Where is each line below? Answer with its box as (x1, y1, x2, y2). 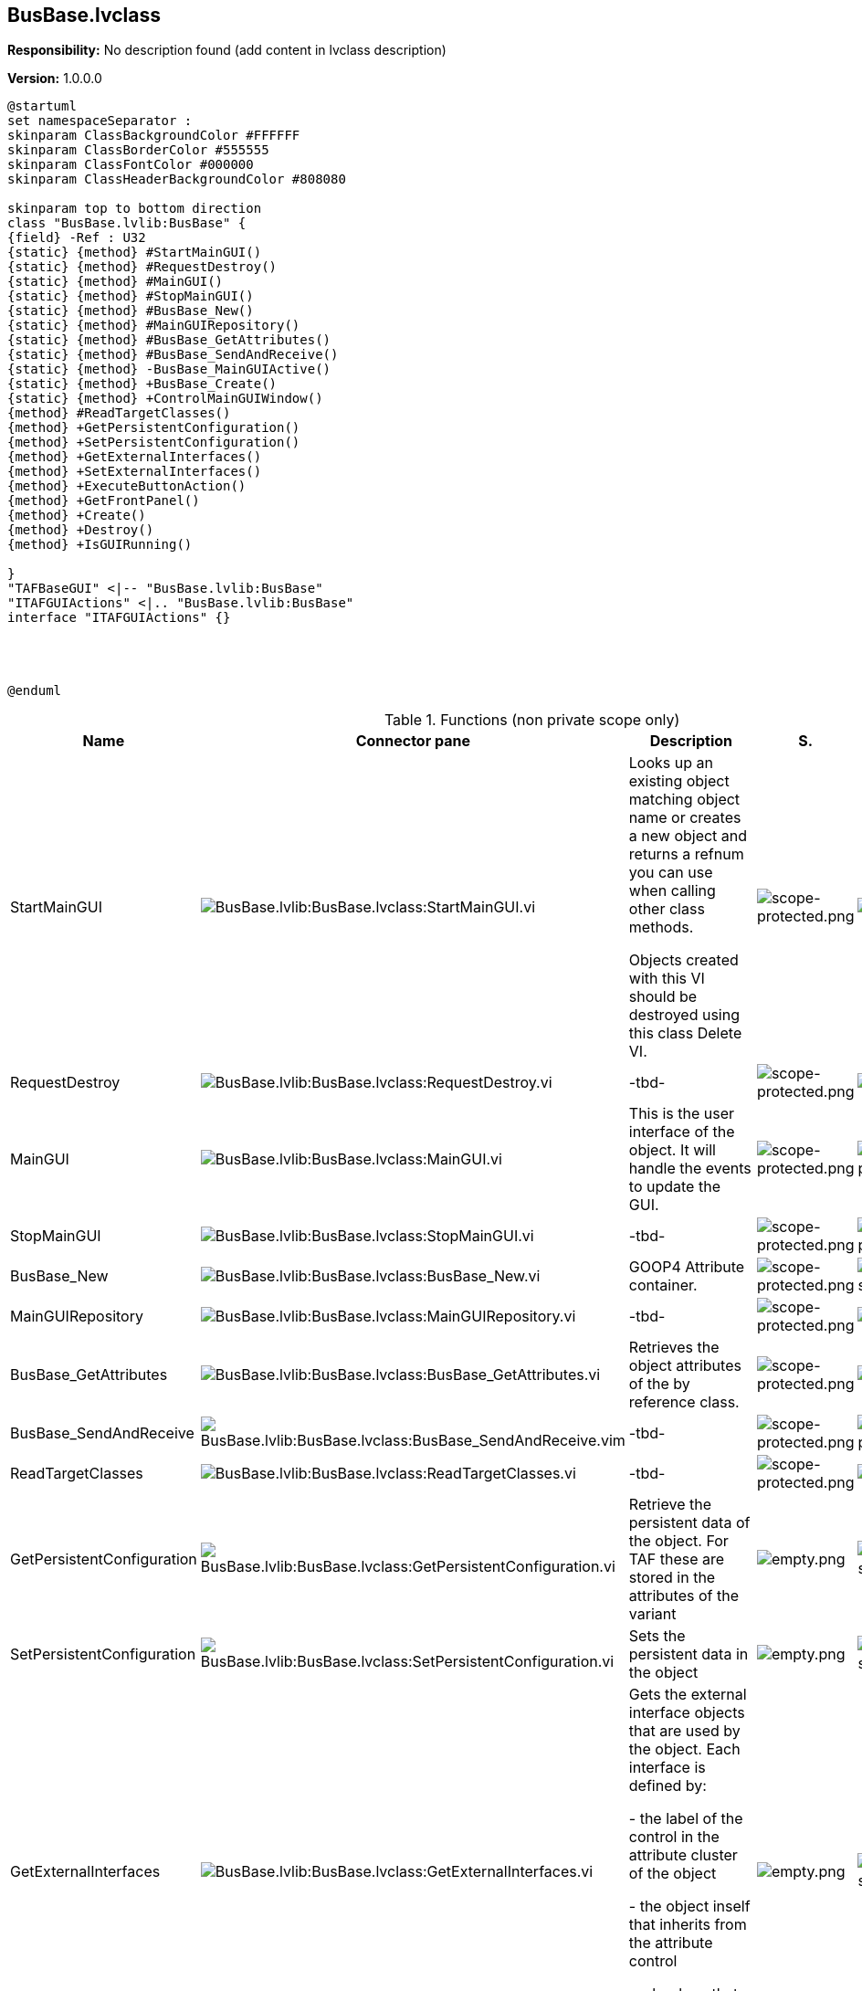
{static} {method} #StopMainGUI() (7, 289, 254, 304)
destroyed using (628, 1006, 741, 1025)
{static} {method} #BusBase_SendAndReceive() (7, 347, 339, 363)
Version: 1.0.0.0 (7, 70, 102, 87)
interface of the (628, 1122, 735, 1142)
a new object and (628, 827, 748, 846)
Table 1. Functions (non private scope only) (384, 711, 680, 730)
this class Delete (628, 1024, 742, 1043)
